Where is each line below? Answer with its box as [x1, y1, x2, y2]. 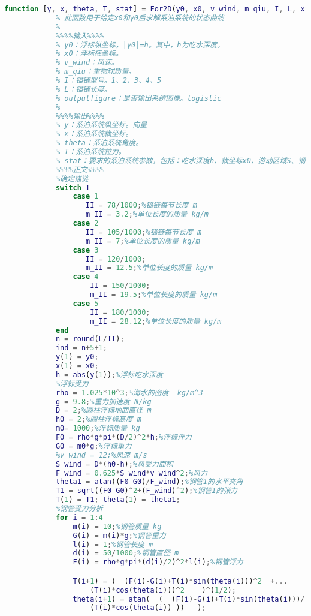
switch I [55, 183, 90, 192]
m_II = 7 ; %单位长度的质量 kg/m [86, 236, 200, 245]
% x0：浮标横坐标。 [55, 49, 123, 58]
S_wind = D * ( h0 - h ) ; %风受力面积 [55, 459, 173, 468]
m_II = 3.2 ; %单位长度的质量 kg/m [86, 210, 209, 219]
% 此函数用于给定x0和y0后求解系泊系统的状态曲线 [55, 13, 224, 22]
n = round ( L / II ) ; [55, 335, 125, 344]
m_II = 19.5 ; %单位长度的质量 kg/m [90, 290, 218, 299]
